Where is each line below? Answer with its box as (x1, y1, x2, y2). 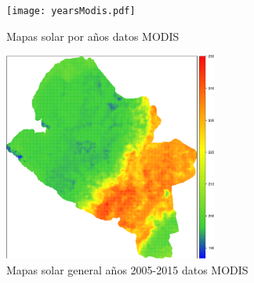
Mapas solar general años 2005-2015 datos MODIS (6, 261, 249, 278)
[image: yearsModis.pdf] (6, 5, 136, 16)
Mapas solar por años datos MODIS (6, 27, 180, 44)
